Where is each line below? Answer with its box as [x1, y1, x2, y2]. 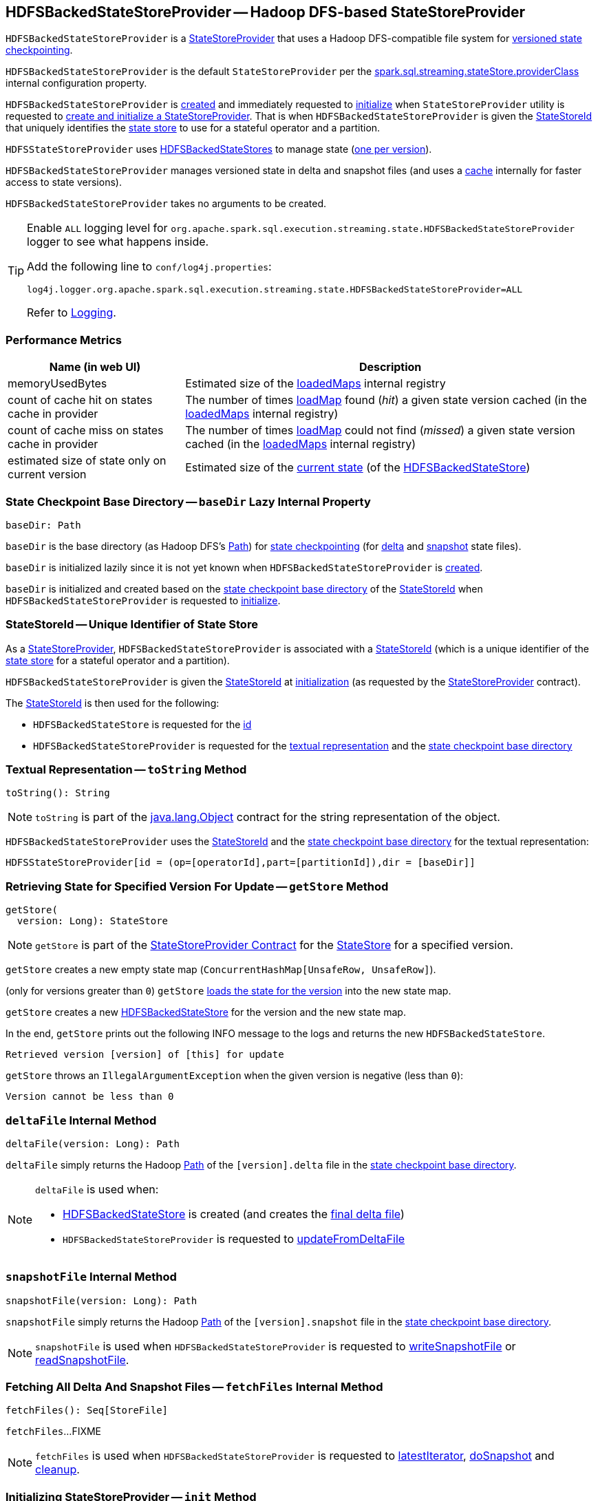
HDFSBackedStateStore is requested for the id [33, 718, 252, 730]
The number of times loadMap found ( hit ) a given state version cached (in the [185, 393, 587, 407]
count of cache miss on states [8, 423, 164, 438]
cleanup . [35, 1462, 80, 1477]
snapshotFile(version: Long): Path [6, 1295, 197, 1306]
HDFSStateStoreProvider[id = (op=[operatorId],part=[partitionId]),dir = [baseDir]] [6, 857, 476, 869]
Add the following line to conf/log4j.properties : [27, 259, 272, 274]
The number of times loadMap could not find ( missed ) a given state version [185, 423, 575, 438]
